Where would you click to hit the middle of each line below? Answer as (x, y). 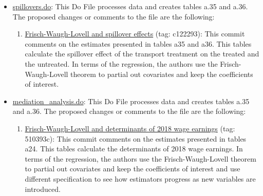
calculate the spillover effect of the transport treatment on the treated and (142, 54)
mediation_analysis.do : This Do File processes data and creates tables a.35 (131, 101)
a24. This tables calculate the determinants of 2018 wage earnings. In (134, 149)
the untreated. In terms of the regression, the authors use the (121, 63)
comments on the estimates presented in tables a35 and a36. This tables (138, 43)
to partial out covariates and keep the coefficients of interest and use (133, 169)
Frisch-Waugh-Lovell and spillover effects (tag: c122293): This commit (135, 34)
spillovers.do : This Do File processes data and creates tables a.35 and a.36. (130, 6)
